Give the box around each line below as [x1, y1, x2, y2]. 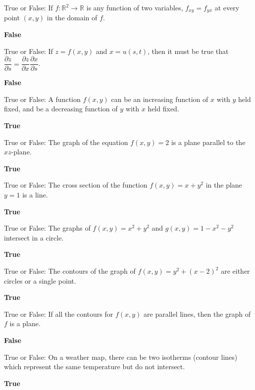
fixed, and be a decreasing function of [4, 103, 118, 114]
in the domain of [47, 12, 98, 23]
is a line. [22, 190, 48, 200]
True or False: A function [4, 94, 81, 104]
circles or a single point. [4, 275, 76, 286]
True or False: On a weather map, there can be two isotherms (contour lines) [4, 351, 238, 362]
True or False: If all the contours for [4, 308, 113, 319]
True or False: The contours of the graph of [4, 266, 136, 276]
